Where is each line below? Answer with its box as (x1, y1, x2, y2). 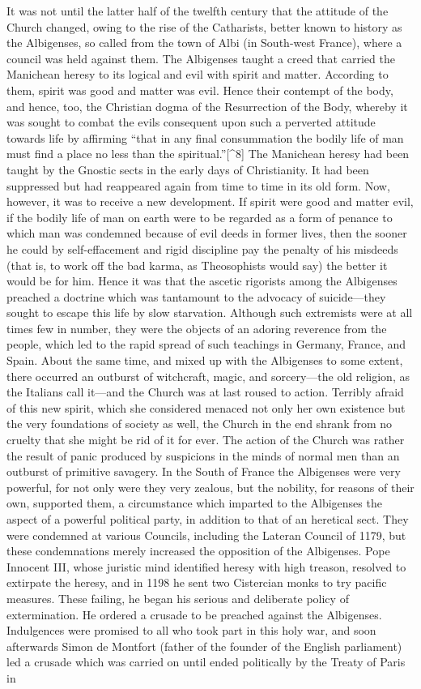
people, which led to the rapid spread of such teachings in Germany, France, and (6, 336, 406, 353)
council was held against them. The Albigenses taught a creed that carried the (6, 49, 395, 66)
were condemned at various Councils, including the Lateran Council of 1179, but (6, 526, 406, 543)
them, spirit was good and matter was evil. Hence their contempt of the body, (6, 81, 393, 98)
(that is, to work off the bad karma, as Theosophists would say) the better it (6, 256, 388, 273)
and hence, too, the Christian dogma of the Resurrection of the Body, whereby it (6, 97, 408, 114)
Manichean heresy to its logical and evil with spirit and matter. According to (6, 66, 389, 83)
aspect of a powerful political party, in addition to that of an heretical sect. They (6, 511, 409, 527)
